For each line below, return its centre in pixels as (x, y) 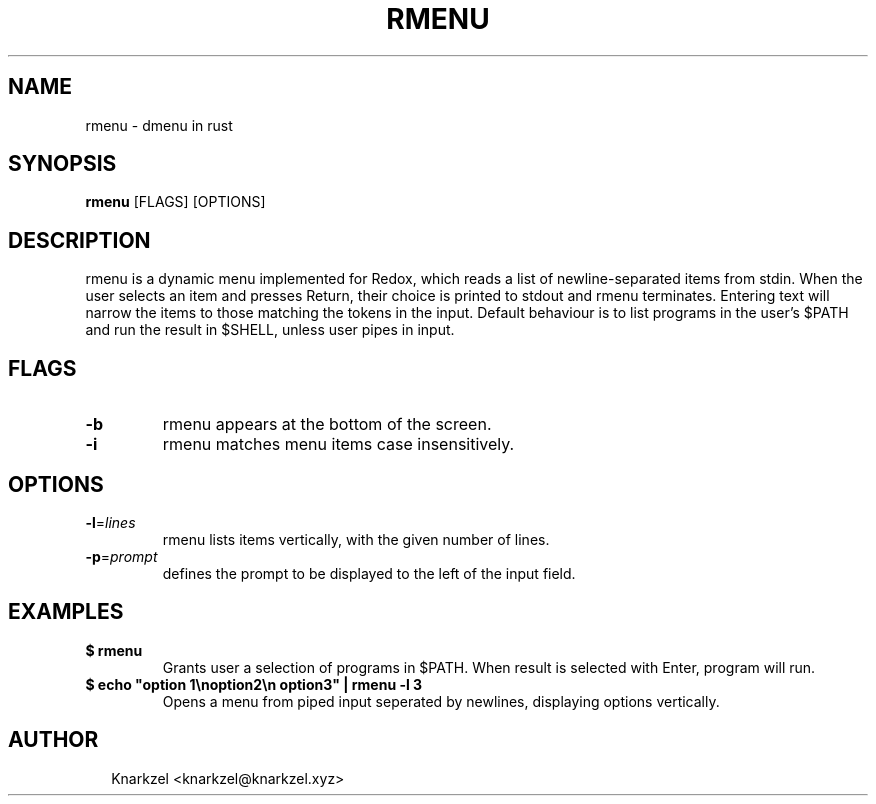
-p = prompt (121, 556)
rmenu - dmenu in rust (159, 125)
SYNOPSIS (62, 164)
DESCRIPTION (79, 240)
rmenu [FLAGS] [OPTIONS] (175, 202)
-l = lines (110, 522)
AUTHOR (53, 740)
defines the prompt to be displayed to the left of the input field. (369, 573)
